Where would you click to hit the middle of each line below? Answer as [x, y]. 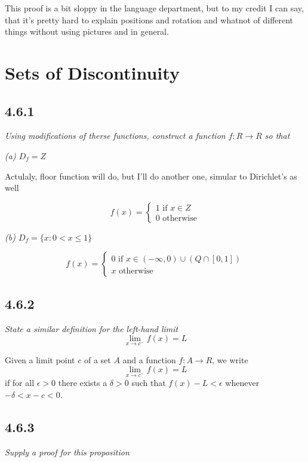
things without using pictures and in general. [87, 31]
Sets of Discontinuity [92, 72]
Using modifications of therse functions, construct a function [115, 136]
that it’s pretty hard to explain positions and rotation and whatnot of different [149, 19]
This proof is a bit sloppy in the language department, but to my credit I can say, [154, 8]
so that [277, 136]
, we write [230, 359]
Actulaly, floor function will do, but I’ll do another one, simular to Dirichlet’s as [151, 176]
